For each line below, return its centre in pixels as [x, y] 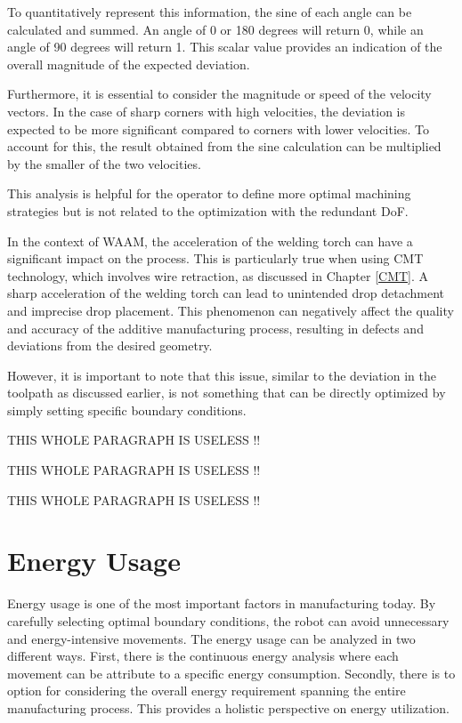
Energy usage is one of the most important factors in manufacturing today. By [222, 603]
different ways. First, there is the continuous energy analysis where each [203, 656]
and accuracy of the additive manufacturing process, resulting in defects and [215, 328]
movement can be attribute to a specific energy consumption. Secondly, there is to [231, 673]
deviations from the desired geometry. [110, 345]
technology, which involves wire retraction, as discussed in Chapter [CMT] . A [218, 275]
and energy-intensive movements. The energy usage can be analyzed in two [211, 638]
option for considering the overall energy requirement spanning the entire [207, 691]
